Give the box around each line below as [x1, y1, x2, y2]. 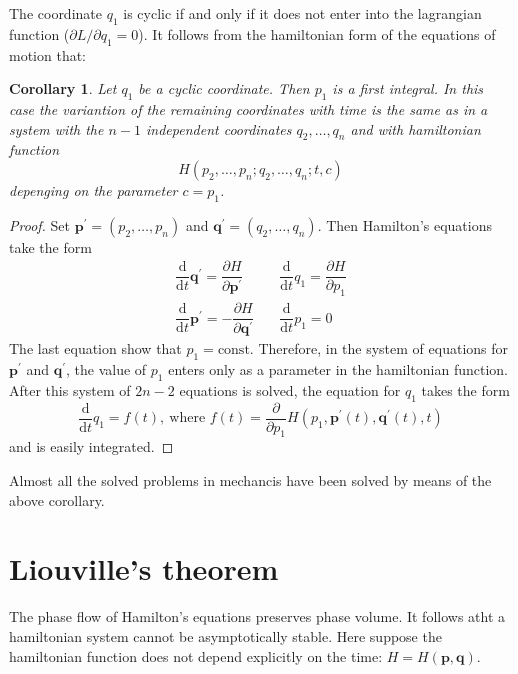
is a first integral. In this [332, 78, 484, 99]
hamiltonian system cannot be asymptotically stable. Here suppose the [9, 625, 442, 646]
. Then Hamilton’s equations [317, 214, 493, 235]
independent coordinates [146, 118, 292, 139]
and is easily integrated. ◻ [9, 436, 174, 457]
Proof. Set [9, 214, 70, 235]
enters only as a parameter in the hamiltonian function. [168, 359, 508, 380]
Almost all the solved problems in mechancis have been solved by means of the [9, 470, 492, 491]
